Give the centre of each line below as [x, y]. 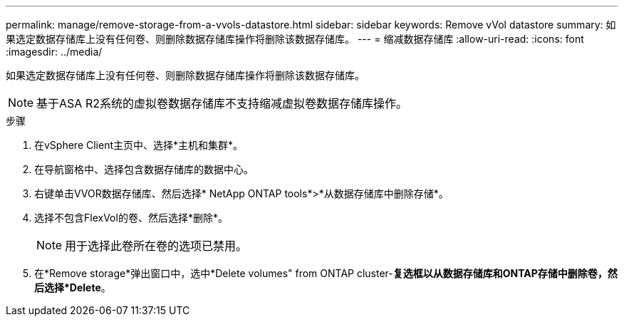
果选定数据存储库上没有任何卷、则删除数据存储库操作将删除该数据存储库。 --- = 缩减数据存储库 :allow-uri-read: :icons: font [295, 39]
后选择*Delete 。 [73, 287]
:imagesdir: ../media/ [54, 52]
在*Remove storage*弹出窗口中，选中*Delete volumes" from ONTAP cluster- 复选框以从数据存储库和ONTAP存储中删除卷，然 [326, 273]
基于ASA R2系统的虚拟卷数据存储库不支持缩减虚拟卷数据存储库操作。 [222, 103]
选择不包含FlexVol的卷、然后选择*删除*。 [131, 218]
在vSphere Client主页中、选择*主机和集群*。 [139, 145]
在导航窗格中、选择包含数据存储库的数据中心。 [144, 169]
